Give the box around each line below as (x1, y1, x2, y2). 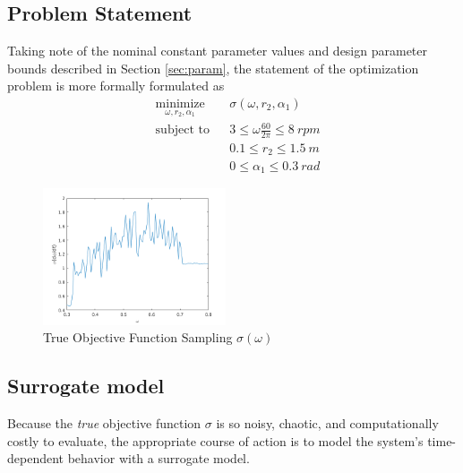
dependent (7, 449, 64, 468)
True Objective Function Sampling (43, 328, 233, 347)
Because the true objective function (7, 414, 201, 432)
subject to (155, 124, 210, 137)
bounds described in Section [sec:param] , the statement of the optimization (7, 58, 419, 77)
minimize (155, 98, 205, 110)
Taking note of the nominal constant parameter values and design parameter (7, 41, 427, 60)
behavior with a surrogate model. (67, 449, 250, 468)
